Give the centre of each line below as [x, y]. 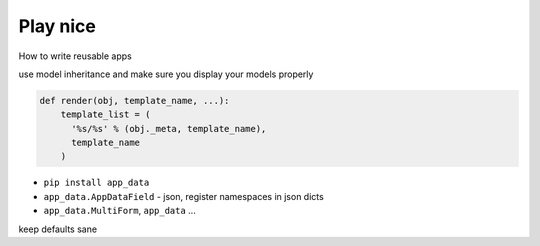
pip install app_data [96, 183]
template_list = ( [105, 114]
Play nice [57, 26]
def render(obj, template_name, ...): [134, 100]
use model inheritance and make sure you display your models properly [166, 74]
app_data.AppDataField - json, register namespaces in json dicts [183, 196]
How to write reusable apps [75, 56]
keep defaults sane [58, 229]
